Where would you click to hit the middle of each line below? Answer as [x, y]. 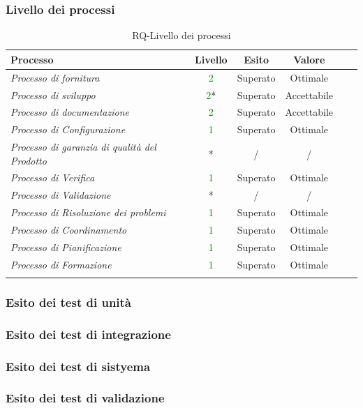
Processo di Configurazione [68, 129]
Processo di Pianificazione [66, 247]
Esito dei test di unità [69, 302]
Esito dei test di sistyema [78, 366]
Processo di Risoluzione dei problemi [88, 212]
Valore [309, 59]
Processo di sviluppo [53, 95]
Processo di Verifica [53, 177]
